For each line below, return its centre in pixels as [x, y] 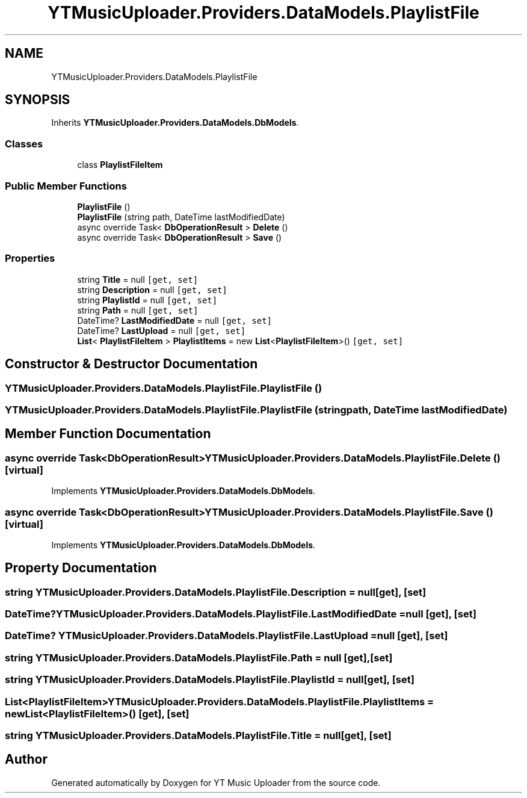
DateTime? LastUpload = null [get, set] [162, 330]
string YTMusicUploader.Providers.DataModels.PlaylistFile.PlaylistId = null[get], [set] [210, 680]
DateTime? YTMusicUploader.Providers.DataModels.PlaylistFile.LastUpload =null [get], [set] [227, 636]
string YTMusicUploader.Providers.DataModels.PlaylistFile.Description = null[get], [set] [216, 592]
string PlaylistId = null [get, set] [147, 300]
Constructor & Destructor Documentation [131, 364]
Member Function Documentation [108, 434]
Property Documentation [81, 568]
